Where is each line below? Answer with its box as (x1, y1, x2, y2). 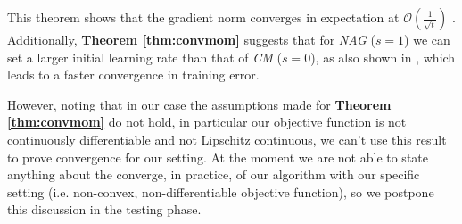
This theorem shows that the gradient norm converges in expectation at (7, 8, 400, 26)
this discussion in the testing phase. (7, 200, 202, 219)
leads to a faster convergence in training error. (7, 65, 260, 84)
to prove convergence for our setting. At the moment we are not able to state (7, 147, 428, 166)
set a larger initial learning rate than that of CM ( (7, 47, 282, 66)
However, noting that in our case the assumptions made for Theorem (7, 95, 392, 113)
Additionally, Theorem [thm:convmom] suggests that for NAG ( (7, 30, 375, 48)
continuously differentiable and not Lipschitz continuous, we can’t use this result (7, 129, 447, 148)
